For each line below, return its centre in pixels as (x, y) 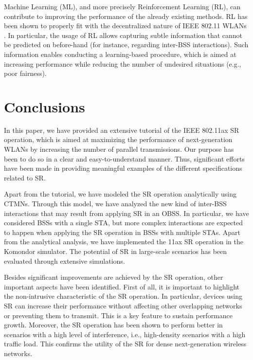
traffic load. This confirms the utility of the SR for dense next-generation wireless (125, 344)
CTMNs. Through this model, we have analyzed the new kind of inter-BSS (115, 204)
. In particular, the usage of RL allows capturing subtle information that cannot (123, 35)
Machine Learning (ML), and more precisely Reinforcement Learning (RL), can (122, 6)
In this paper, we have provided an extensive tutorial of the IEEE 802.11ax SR (122, 130)
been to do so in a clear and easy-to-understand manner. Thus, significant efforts (124, 158)
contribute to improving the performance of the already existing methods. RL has (126, 16)
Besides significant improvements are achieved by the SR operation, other (114, 277)
